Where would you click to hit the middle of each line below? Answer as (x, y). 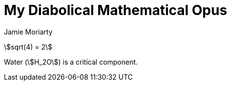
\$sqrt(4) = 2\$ (28, 47)
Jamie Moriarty (28, 32)
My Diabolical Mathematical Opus (116, 10)
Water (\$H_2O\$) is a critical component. (71, 62)
